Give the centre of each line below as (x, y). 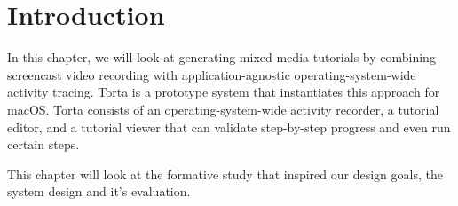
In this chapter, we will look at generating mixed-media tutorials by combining (221, 57)
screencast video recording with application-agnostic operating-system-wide (212, 74)
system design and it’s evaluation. (99, 191)
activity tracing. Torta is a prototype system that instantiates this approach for (224, 92)
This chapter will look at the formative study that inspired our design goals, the (225, 174)
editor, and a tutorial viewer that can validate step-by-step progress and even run (229, 127)
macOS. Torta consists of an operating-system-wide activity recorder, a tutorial (223, 109)
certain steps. (43, 144)
